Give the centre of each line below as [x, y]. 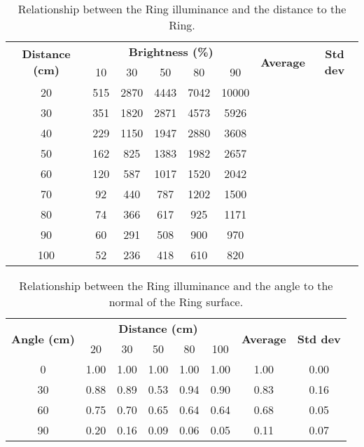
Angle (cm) [43, 338]
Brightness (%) [171, 51]
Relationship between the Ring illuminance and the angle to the [176, 286]
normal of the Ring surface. [176, 302]
